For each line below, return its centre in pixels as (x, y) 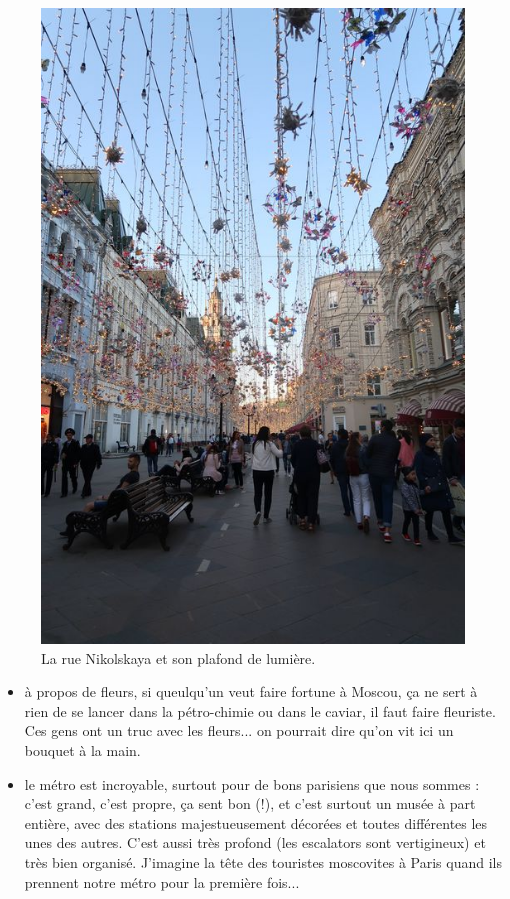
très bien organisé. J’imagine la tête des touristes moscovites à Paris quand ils (263, 861)
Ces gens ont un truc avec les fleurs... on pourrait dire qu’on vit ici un (239, 730)
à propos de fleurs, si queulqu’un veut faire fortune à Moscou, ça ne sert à (251, 691)
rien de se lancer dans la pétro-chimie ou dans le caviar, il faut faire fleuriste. (260, 710)
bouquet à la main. (82, 749)
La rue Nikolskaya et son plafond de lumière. (178, 657)
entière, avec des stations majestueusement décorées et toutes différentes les (256, 822)
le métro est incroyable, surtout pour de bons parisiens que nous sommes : (252, 783)
